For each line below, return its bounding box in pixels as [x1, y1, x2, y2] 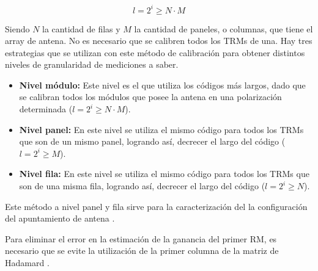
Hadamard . [5, 256, 50, 269]
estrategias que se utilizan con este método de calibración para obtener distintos [5, 46, 305, 59]
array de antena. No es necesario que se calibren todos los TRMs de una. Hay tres [5, 34, 312, 47]
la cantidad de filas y [42, 22, 120, 35]
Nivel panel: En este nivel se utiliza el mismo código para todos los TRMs [19, 123, 304, 135]
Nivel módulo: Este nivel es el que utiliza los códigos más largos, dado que [19, 78, 306, 91]
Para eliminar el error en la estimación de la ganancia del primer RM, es [5, 232, 277, 245]
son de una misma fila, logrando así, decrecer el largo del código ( [19, 179, 265, 192]
